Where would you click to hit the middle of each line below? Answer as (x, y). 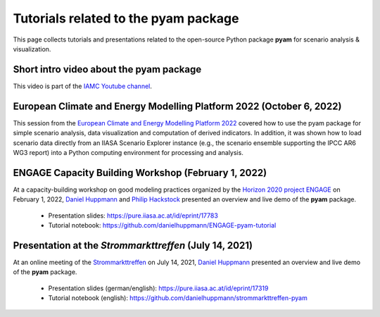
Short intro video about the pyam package (107, 69)
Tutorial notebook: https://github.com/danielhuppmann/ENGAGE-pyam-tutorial (162, 225)
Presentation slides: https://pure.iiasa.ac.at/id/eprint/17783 (133, 216)
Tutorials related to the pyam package (126, 18)
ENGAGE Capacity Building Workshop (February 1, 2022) (140, 173)
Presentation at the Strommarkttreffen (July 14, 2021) (133, 245)
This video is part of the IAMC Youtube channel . (83, 86)
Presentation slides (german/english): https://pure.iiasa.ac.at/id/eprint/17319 (158, 288)
